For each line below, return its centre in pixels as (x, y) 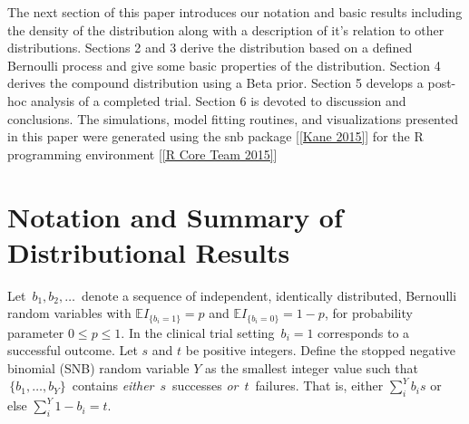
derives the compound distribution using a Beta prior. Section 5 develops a (215, 83)
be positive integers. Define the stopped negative (320, 350)
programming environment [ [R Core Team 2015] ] (142, 154)
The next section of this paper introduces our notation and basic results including (235, 12)
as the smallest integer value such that (312, 367)
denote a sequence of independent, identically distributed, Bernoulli (269, 295)
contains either (113, 385)
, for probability (368, 313)
